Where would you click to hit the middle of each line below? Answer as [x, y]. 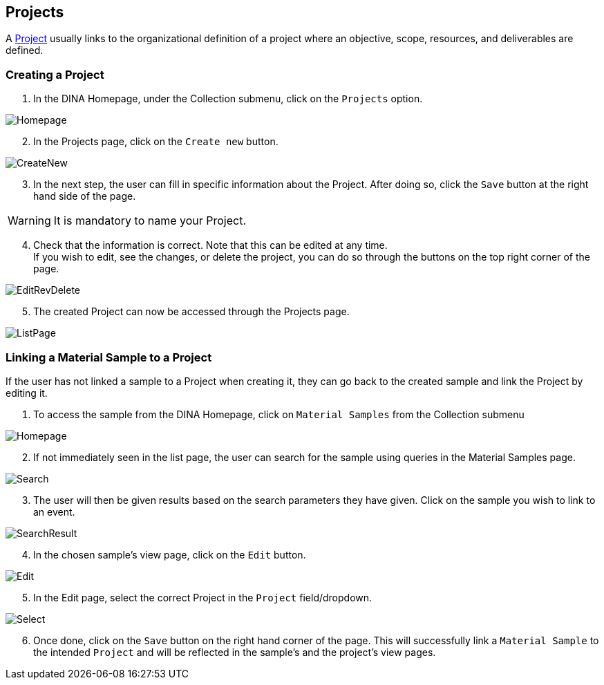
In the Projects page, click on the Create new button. [156, 142]
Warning [29, 221]
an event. [54, 512]
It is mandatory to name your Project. [150, 221]
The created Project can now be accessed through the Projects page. [191, 312]
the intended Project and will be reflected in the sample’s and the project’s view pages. [235, 652]
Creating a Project [55, 74]
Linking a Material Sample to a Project [109, 357]
